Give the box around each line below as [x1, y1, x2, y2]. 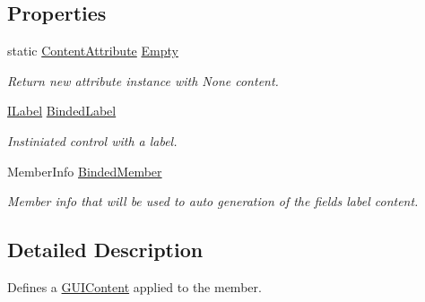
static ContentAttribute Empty [7, 41, 178, 60]
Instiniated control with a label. [7, 131, 178, 150]
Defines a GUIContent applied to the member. [7, 277, 262, 296]
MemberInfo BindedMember [7, 161, 162, 180]
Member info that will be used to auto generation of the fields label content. [7, 192, 419, 211]
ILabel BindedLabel [7, 101, 117, 120]
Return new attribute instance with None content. [7, 71, 279, 90]
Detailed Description [7, 236, 204, 263]
